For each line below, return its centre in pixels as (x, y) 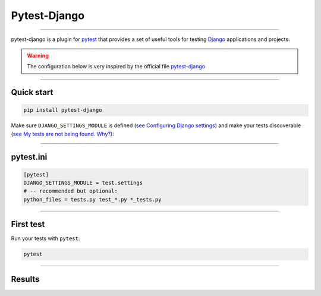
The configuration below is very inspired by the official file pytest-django (116, 67)
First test (28, 224)
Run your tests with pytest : (45, 238)
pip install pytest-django (63, 110)
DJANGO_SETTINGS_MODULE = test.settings (83, 183)
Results (25, 279)
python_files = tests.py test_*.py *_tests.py (92, 199)
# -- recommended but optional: (71, 191)
